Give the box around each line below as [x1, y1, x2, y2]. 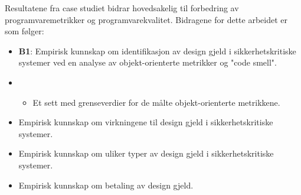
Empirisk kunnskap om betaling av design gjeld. [18, 178, 194, 191]
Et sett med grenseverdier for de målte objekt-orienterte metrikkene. [32, 96, 280, 108]
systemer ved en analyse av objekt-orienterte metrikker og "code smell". [18, 56, 277, 69]
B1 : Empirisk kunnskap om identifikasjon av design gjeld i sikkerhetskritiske [18, 44, 296, 57]
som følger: [5, 25, 44, 37]
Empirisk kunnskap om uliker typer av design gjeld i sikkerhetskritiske [18, 147, 274, 160]
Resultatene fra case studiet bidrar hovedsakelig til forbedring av [5, 2, 239, 14]
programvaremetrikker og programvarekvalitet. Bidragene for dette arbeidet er [5, 13, 287, 25]
